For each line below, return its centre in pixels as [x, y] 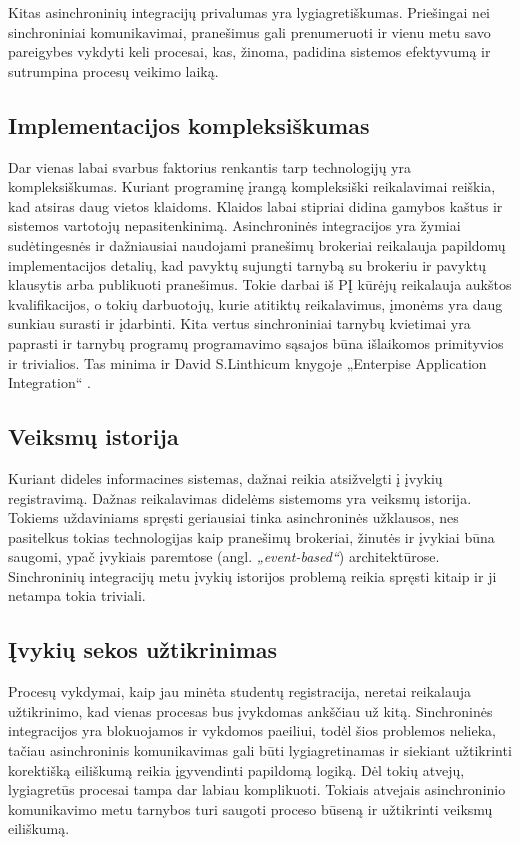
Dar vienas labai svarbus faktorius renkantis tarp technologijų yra [209, 166]
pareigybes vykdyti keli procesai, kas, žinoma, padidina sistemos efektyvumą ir [249, 51]
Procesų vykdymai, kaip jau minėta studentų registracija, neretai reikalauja [240, 691]
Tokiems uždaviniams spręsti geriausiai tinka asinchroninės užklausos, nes [233, 517]
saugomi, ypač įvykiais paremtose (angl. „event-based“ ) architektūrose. [224, 556]
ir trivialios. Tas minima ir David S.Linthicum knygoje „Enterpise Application [247, 362]
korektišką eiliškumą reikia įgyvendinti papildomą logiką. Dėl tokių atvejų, [236, 769]
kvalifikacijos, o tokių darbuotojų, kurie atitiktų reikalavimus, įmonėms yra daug [255, 303]
